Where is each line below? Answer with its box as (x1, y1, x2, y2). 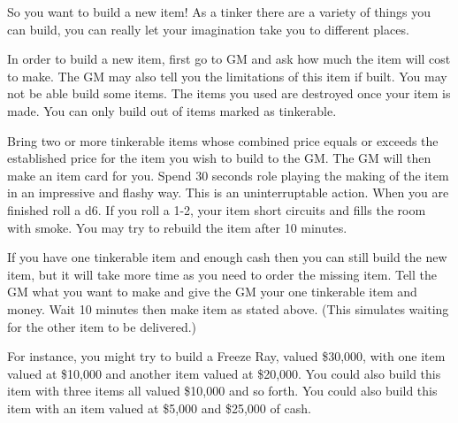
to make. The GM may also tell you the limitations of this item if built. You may (7, 66, 447, 85)
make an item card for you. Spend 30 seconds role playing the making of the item (7, 165, 449, 184)
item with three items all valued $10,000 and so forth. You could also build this (7, 381, 438, 400)
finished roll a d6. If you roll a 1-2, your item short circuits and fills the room (7, 200, 426, 219)
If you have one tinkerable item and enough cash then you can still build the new (7, 248, 447, 266)
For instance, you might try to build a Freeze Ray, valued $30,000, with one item (7, 347, 446, 365)
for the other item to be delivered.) (7, 317, 197, 335)
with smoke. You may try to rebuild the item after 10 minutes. (7, 218, 347, 236)
